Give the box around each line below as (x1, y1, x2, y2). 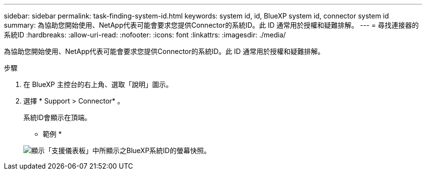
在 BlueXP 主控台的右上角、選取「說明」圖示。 (23, 80, 173, 88)
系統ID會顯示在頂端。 (23, 113, 91, 122)
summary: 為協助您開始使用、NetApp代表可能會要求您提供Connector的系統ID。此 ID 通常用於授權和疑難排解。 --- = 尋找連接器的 (4, 21, 419, 29)
